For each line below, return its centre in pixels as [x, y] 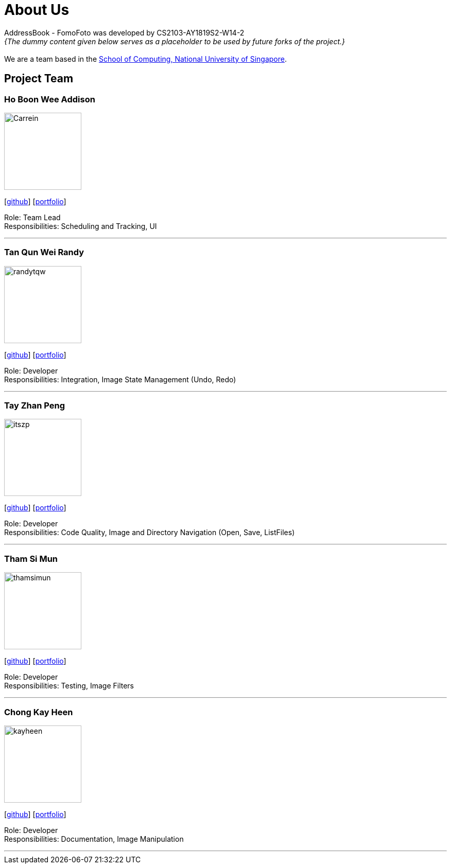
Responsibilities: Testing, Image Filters [69, 686]
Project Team [39, 79]
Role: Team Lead [32, 217]
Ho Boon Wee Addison [50, 99]
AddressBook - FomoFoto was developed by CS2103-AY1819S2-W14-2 [124, 32]
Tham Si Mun [31, 559]
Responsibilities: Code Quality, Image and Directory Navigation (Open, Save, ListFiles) [150, 533]
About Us [37, 10]
